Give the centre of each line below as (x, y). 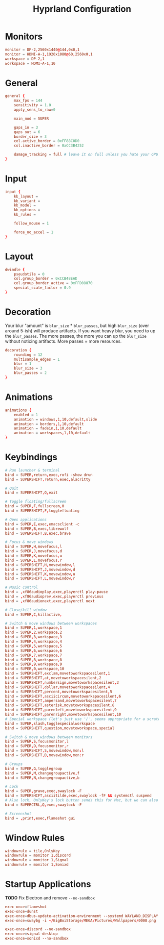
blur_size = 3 (28, 369)
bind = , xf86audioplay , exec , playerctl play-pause (57, 592)
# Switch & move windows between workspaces (51, 623)
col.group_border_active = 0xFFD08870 (53, 283)
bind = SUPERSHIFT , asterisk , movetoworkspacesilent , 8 (60, 705)
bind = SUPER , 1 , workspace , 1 (34, 628)
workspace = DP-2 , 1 (25, 59)
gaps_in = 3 (26, 127)
